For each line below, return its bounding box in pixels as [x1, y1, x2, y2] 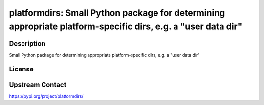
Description [9, 39, 46, 48]
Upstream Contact [9, 80, 66, 88]
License [9, 65, 34, 73]
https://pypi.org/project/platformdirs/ [9, 93, 84, 99]
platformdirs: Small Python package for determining [9, 7, 225, 18]
